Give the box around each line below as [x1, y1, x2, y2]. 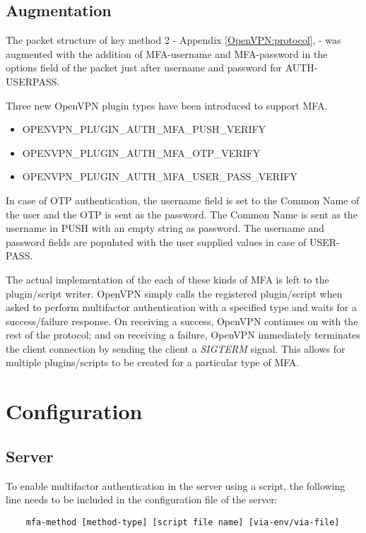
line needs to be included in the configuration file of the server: [6, 492, 278, 507]
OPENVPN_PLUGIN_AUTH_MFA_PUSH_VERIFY [22, 122, 266, 136]
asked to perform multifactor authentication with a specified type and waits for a [6, 300, 358, 315]
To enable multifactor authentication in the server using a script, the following [6, 478, 346, 493]
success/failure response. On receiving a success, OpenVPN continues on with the [6, 313, 358, 328]
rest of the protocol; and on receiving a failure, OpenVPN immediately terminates [6, 327, 360, 342]
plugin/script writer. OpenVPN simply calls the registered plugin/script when [6, 286, 343, 300]
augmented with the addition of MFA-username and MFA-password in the [6, 46, 328, 61]
